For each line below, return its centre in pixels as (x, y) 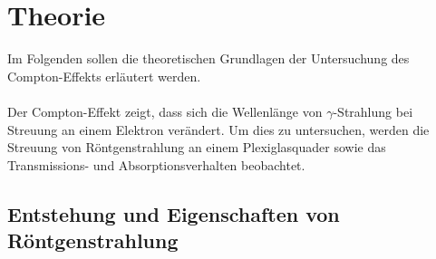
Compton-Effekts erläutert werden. (104, 76)
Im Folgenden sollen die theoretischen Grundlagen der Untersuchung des (208, 58)
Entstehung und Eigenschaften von (174, 213)
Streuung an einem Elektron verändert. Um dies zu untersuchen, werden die (218, 129)
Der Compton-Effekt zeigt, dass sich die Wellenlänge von (165, 111)
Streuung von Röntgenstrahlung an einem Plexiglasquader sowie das (197, 147)
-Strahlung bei (373, 111)
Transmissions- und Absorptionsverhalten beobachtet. (156, 164)
